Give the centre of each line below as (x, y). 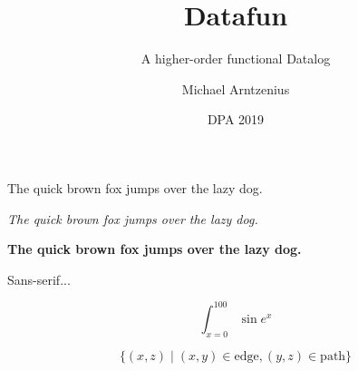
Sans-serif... (39, 279)
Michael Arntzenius (236, 88)
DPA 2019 (236, 119)
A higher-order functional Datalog (236, 59)
